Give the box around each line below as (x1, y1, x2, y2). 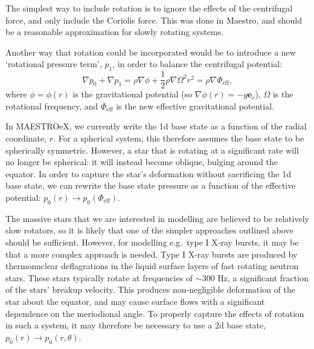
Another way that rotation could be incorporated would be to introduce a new (5, 45, 296, 58)
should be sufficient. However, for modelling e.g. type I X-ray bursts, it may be (5, 235, 299, 248)
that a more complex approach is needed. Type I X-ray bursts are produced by (5, 247, 298, 260)
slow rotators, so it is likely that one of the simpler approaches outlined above (5, 224, 293, 236)
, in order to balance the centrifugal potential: (112, 57, 283, 70)
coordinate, (5, 132, 47, 145)
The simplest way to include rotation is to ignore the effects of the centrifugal (5, 2, 293, 14)
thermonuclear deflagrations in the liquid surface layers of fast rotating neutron (5, 259, 299, 272)
